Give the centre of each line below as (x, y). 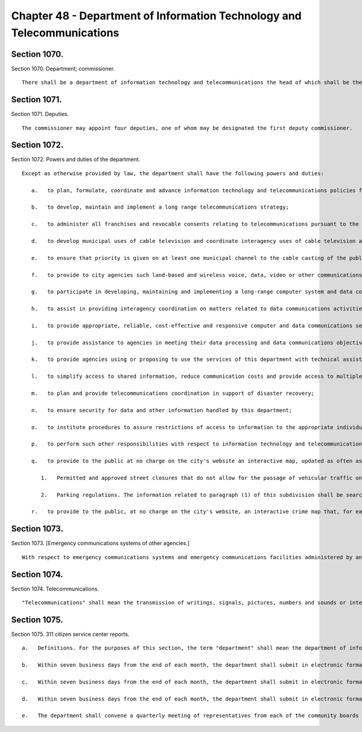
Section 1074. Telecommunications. (55, 589)
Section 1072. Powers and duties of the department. (76, 160)
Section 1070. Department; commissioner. (63, 68)
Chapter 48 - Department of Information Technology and (156, 16)
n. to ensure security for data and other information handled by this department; (162, 410)
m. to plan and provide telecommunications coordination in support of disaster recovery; (173, 393)
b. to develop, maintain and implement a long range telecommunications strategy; (160, 207)
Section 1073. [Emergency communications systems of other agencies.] (100, 543)
